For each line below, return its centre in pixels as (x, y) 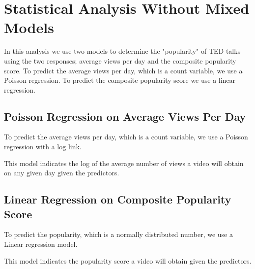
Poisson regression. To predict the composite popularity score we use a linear (120, 80)
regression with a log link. (43, 147)
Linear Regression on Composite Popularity (118, 199)
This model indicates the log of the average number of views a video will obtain (124, 163)
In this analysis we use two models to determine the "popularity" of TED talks (122, 51)
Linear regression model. (41, 244)
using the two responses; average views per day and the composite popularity (120, 60)
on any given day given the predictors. (62, 173)
